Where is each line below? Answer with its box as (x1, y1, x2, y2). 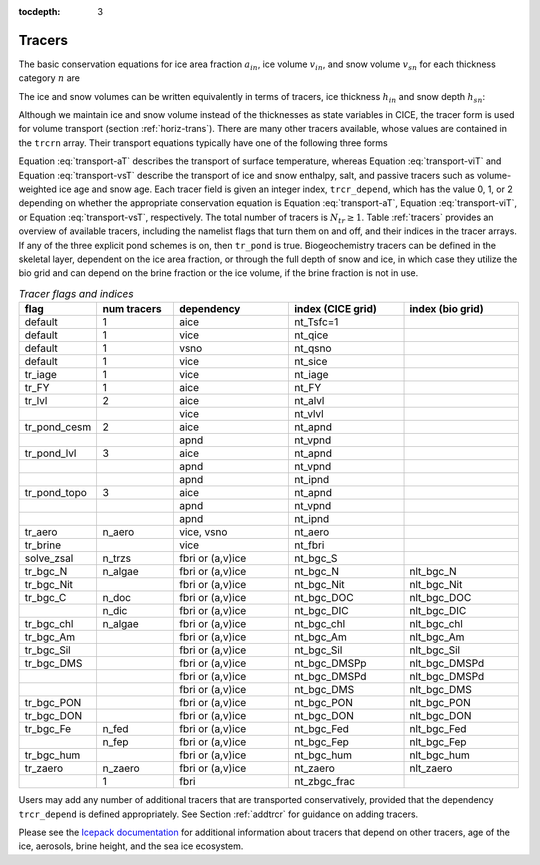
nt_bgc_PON (294, 696, 354, 710)
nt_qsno (294, 341, 332, 355)
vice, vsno (178, 525, 228, 539)
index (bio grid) (409, 302, 484, 316)
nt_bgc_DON (294, 709, 354, 723)
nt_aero (294, 525, 330, 539)
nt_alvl (294, 394, 325, 408)
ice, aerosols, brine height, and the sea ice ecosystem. (18, 840, 244, 852)
